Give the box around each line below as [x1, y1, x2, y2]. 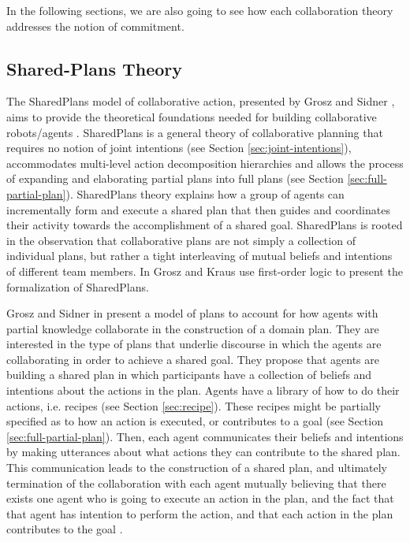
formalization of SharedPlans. [6, 278, 149, 295]
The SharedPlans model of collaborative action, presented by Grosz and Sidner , [6, 93, 395, 110]
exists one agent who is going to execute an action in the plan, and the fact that [6, 490, 394, 507]
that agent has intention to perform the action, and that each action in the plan [6, 505, 393, 522]
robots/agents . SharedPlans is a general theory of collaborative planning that [6, 124, 383, 140]
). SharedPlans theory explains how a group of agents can [65, 185, 345, 202]
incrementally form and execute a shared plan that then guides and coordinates [6, 201, 390, 217]
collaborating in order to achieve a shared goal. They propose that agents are [6, 351, 379, 367]
